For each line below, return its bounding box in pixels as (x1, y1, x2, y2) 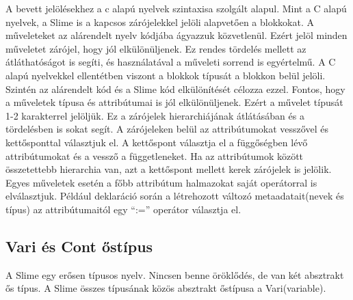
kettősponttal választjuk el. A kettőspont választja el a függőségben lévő (5, 135, 308, 149)
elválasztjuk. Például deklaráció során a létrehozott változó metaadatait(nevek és (5, 189, 344, 203)
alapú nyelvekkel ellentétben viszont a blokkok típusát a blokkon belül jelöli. (5, 68, 326, 82)
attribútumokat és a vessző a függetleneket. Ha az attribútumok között (5, 148, 304, 163)
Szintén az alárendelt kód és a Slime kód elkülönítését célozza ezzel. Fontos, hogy (5, 81, 345, 96)
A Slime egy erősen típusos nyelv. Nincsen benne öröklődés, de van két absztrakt (5, 267, 344, 282)
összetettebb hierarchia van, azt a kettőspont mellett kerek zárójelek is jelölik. (5, 162, 332, 176)
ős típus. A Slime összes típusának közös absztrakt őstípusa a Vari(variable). (5, 281, 326, 295)
